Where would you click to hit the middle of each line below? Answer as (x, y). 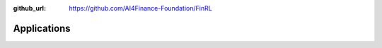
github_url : (29, 8)
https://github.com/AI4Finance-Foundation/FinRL (140, 8)
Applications (42, 28)
